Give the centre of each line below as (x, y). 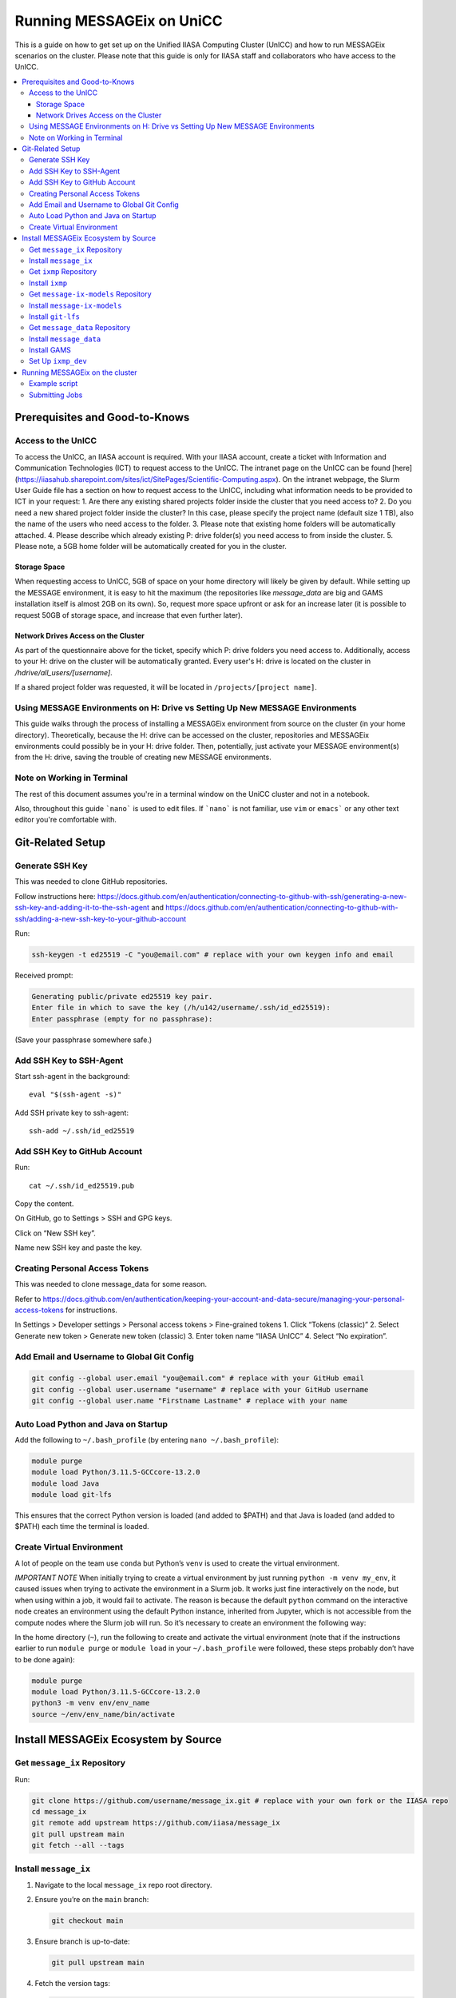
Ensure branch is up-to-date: (83, 1941)
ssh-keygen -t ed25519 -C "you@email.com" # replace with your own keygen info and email (213, 955)
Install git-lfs (54, 316)
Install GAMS (50, 350)
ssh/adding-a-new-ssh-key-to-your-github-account (101, 918)
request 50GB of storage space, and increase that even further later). (129, 615)
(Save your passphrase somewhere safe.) (83, 1040)
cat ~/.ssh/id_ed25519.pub (82, 1186)
